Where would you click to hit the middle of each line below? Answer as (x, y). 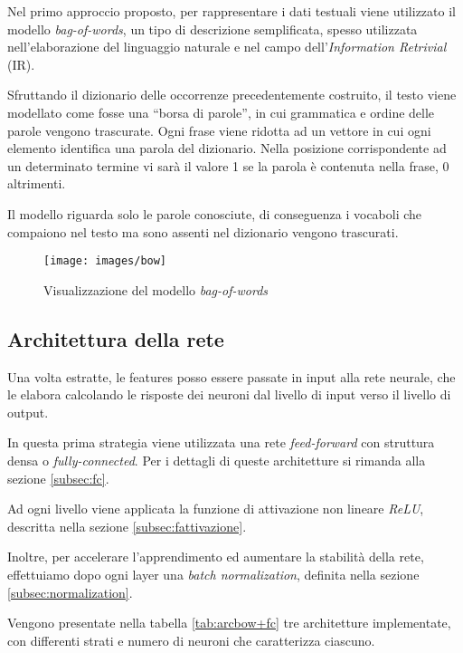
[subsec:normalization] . (70, 592)
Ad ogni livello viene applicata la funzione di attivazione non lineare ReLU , (216, 509)
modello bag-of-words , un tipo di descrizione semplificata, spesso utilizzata (213, 29)
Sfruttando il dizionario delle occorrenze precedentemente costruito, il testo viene (232, 95)
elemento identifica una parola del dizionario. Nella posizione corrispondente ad (227, 148)
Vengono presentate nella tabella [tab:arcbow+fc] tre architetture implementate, (229, 623)
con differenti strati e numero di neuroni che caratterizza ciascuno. (191, 640)
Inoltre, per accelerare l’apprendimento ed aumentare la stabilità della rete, (216, 557)
